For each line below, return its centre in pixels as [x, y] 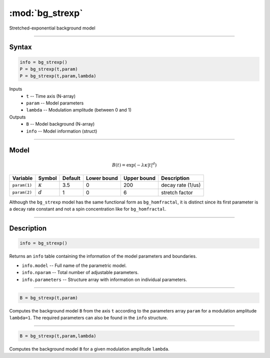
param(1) [22, 185]
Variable [22, 178]
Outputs [17, 117]
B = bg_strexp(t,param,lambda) [58, 336]
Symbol [47, 178]
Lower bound [102, 178]
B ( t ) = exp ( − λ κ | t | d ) [134, 164]
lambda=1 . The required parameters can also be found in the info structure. [89, 317]
